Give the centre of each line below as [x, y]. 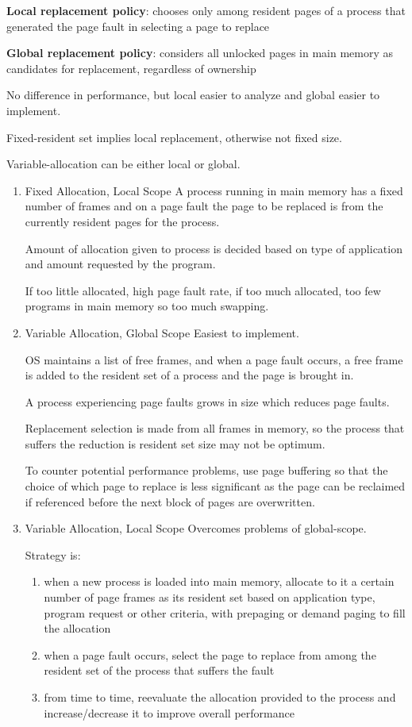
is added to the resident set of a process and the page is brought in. [189, 375]
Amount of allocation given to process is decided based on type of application [214, 248]
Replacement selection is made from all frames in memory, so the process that [215, 428]
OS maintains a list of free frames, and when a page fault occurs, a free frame [214, 359]
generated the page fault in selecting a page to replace [138, 26]
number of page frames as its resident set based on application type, [210, 597]
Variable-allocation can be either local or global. [123, 164]
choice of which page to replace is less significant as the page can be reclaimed [215, 486]
